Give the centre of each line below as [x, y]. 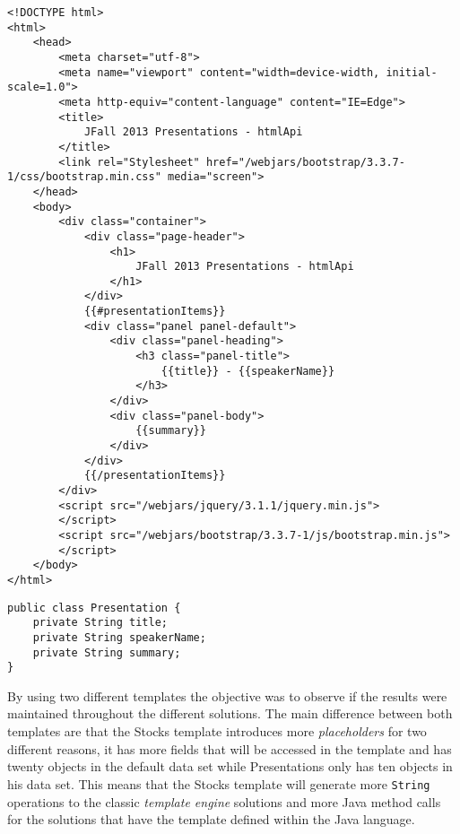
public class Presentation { [94, 608]
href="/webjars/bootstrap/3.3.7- [305, 162]
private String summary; [107, 652]
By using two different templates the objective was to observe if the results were [227, 695]
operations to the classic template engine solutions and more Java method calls [224, 801]
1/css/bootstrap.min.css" [84, 177]
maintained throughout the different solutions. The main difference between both [230, 713]
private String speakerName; [119, 637]
